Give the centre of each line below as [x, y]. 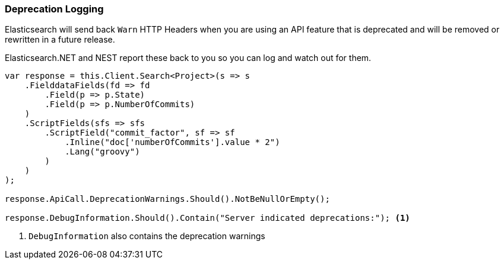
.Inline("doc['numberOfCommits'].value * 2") [172, 142]
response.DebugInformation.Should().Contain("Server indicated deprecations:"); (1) [207, 218]
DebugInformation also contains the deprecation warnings [147, 236]
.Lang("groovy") [102, 152]
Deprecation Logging [54, 9]
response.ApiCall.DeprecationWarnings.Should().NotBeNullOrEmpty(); [167, 199]
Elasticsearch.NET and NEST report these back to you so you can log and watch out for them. [188, 58]
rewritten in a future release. [60, 40]
